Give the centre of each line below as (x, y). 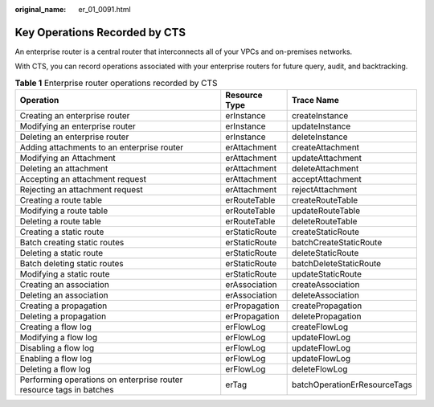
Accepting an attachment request (83, 179)
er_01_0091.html (105, 9)
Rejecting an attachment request (82, 190)
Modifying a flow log (59, 338)
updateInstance (321, 126)
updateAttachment (326, 158)
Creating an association (65, 285)
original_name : (41, 9)
